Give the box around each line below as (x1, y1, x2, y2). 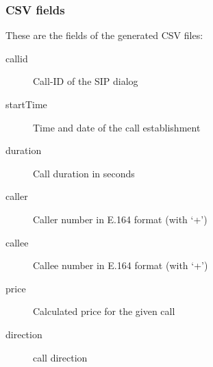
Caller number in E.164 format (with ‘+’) (33, 212, 208, 226)
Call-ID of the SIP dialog (33, 74, 138, 88)
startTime (5, 97, 47, 111)
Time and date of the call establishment (33, 120, 201, 134)
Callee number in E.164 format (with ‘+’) (33, 258, 208, 273)
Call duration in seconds (33, 166, 135, 180)
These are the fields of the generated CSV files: (5, 28, 203, 42)
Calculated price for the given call (33, 304, 175, 318)
